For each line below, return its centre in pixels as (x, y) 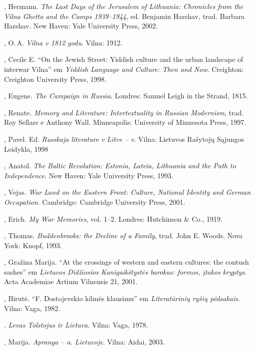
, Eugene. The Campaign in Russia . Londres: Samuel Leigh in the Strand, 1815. (126, 96)
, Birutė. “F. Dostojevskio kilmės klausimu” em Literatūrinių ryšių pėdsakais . (122, 298)
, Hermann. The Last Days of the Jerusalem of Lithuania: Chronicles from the (124, 6)
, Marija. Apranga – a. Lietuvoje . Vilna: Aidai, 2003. (84, 341)
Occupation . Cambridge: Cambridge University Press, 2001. (95, 201)
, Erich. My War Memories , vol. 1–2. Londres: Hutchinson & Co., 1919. (113, 218)
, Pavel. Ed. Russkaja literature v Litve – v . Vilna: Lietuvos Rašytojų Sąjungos (124, 139)
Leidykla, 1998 (26, 149)
